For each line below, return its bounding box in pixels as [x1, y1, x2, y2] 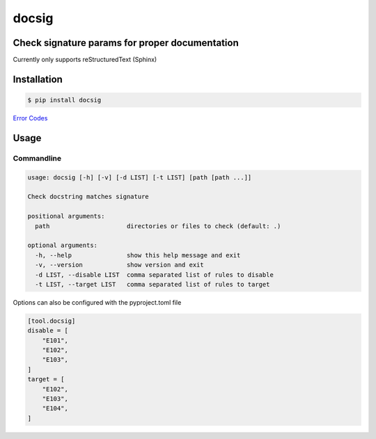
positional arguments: [27, 212, 105, 221]
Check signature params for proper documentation [13, 37, 240, 49]
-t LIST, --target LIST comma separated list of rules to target [35, 280, 270, 288]
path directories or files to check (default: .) [35, 222, 281, 230]
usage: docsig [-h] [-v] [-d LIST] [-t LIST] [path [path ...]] [27, 173, 252, 181]
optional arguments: [27, 241, 97, 250]
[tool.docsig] [27, 317, 76, 325]
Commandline [13, 153, 62, 163]
